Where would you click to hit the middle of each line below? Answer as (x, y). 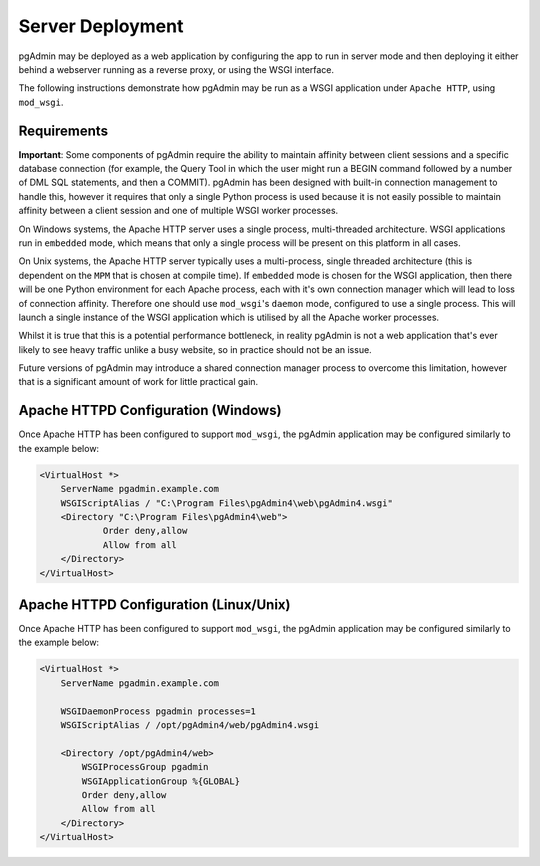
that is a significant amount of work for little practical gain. (138, 382)
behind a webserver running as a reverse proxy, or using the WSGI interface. (176, 69)
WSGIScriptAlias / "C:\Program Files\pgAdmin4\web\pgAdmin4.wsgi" (227, 503)
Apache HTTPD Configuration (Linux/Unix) (154, 604)
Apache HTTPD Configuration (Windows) (150, 410)
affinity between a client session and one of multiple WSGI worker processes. (178, 211)
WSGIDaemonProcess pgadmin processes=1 (158, 711)
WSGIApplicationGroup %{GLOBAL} (160, 781)
